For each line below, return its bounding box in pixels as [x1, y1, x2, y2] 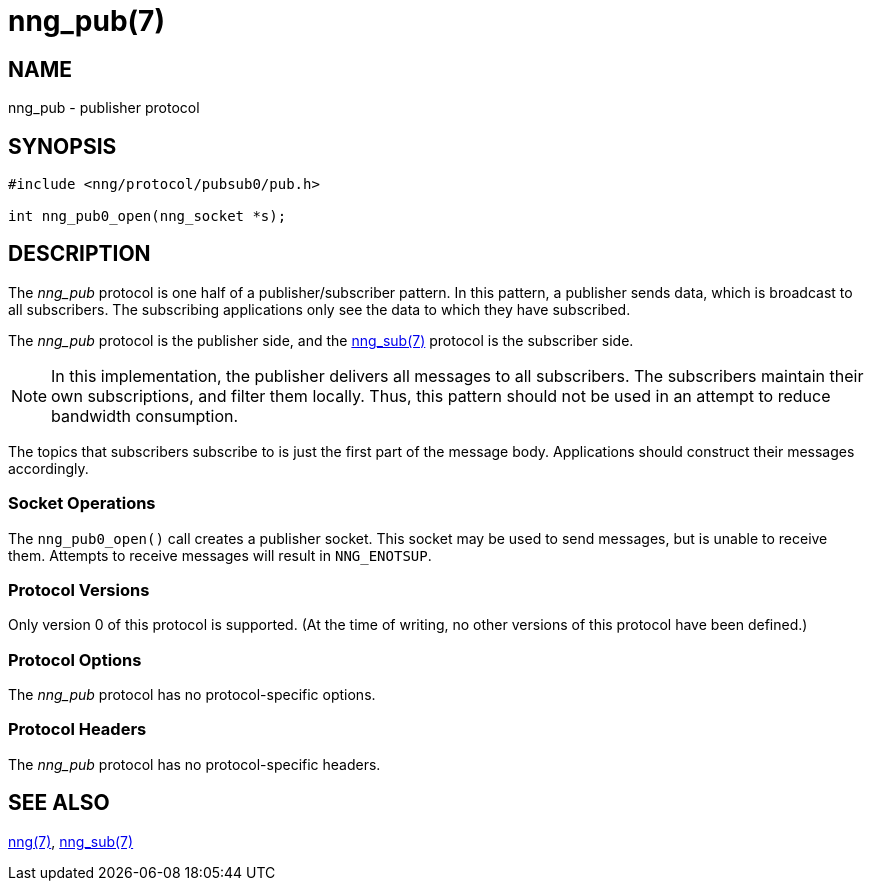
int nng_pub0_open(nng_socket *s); [8, 208, 287, 225]
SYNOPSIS [8, 133, 117, 159]
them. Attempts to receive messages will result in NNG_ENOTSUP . [8, 546, 432, 564]
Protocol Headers [8, 719, 147, 740]
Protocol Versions [8, 579, 150, 600]
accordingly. [8, 459, 89, 477]
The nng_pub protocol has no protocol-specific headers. [8, 755, 381, 773]
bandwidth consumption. [51, 405, 239, 426]
